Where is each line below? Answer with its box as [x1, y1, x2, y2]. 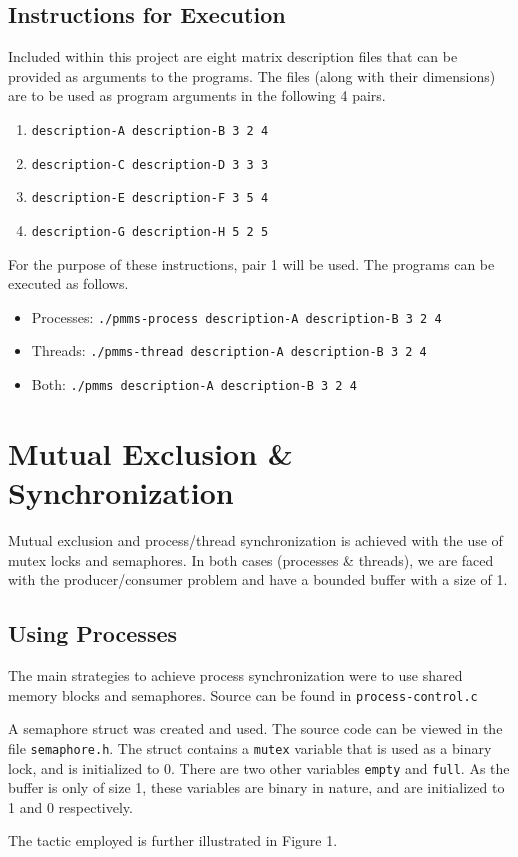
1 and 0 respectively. [8, 796, 133, 817]
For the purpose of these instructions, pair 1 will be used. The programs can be [8, 253, 495, 274]
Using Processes [8, 618, 178, 649]
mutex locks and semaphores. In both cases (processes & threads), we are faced [8, 549, 494, 570]
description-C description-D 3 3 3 [31, 157, 269, 172]
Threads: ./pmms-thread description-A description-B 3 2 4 [31, 340, 427, 361]
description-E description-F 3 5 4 [31, 191, 269, 206]
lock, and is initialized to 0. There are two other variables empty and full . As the [8, 757, 510, 778]
